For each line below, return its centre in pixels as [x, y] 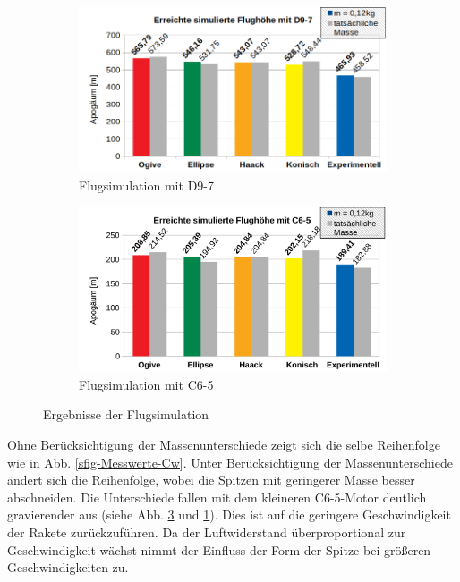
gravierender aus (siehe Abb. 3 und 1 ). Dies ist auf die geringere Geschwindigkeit [229, 515]
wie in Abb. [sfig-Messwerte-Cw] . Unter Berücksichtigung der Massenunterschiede [230, 462]
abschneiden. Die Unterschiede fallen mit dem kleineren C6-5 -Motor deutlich [217, 497]
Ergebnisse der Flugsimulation [126, 414]
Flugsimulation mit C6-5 [146, 384]
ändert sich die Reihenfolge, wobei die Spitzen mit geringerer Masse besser [211, 480]
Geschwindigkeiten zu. [68, 567]
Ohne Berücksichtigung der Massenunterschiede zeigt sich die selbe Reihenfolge [224, 444]
